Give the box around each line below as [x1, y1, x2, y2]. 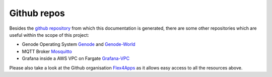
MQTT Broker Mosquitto [22, 48, 73, 54]
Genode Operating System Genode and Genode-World [22, 41, 135, 47]
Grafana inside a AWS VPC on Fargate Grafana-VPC [22, 55, 130, 61]
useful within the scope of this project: [9, 32, 89, 38]
